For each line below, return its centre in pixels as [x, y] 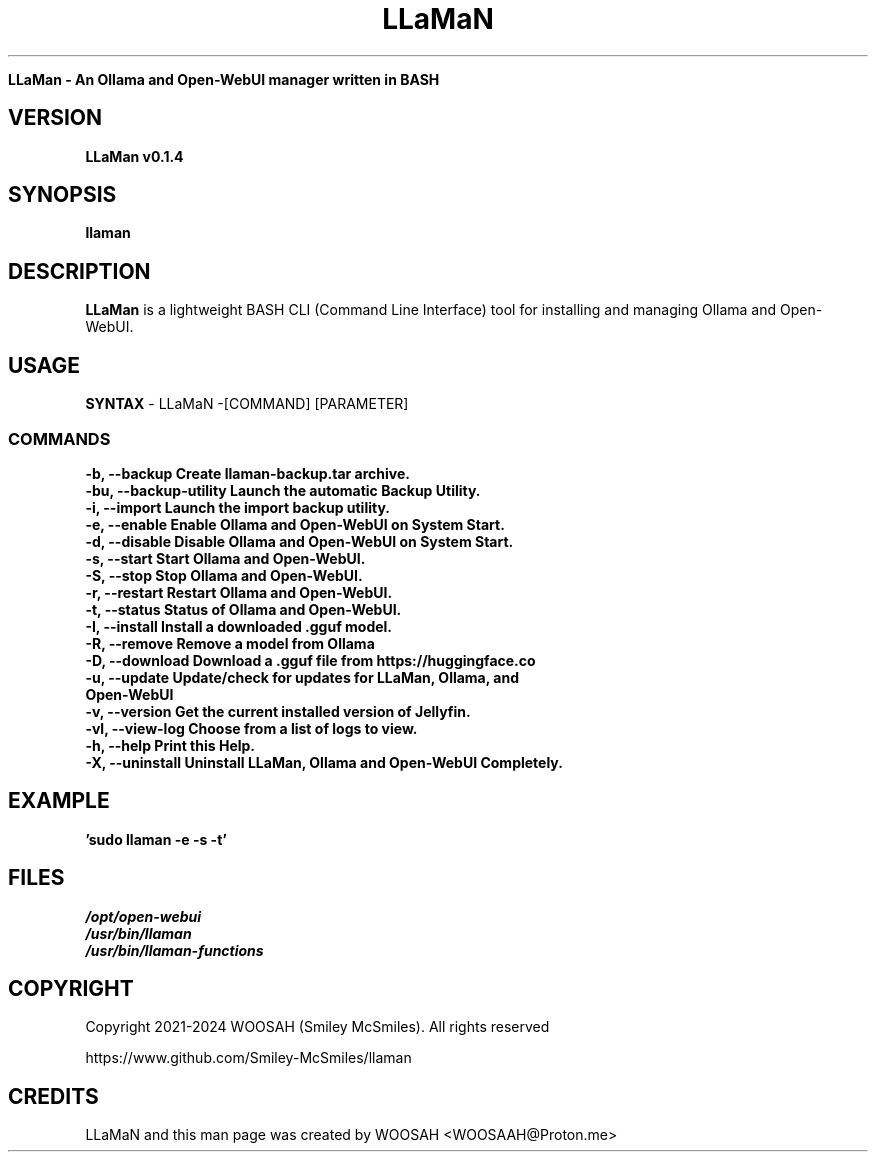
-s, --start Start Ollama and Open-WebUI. [225, 558]
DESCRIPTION [79, 271]
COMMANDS [59, 438]
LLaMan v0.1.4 [134, 156]
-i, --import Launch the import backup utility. [237, 507]
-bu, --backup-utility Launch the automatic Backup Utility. [283, 490]
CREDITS [53, 1096]
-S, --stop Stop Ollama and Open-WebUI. [224, 575]
